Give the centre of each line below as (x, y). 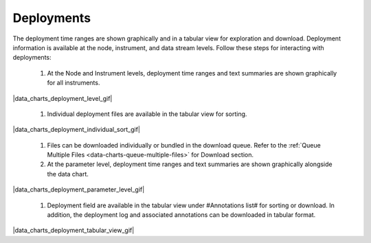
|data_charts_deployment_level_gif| (63, 98)
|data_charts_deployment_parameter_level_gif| (79, 189)
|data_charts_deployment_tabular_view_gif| (74, 231)
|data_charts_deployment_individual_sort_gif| (77, 130)
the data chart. (68, 174)
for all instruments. (74, 83)
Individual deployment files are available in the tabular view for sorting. (147, 114)
